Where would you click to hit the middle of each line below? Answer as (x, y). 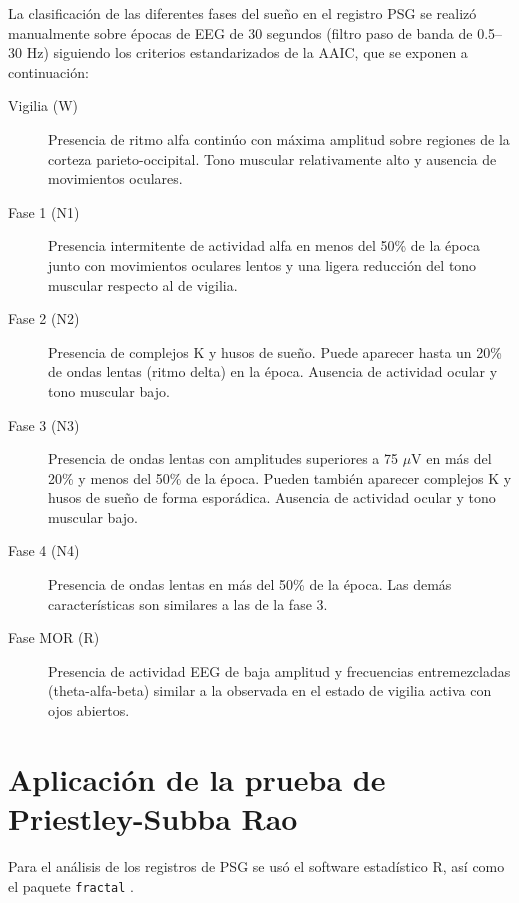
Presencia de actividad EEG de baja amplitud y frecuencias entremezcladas (279, 670)
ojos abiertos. (89, 710)
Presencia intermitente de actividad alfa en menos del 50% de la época (264, 245)
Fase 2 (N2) (44, 318)
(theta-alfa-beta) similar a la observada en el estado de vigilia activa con (270, 690)
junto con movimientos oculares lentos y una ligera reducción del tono (262, 264)
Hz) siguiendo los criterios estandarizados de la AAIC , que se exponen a (247, 52)
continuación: (48, 71)
